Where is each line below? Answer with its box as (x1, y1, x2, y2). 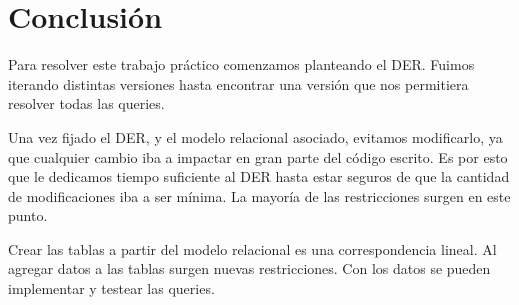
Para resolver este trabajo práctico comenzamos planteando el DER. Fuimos (8, 54, 475, 75)
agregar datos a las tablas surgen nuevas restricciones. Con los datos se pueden (8, 258, 491, 279)
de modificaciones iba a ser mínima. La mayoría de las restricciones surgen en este (8, 185, 511, 206)
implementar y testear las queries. (8, 278, 215, 299)
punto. (8, 205, 48, 226)
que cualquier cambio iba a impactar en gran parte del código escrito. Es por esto (8, 146, 508, 167)
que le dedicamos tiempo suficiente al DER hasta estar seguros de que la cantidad (8, 166, 510, 187)
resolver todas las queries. (8, 93, 165, 114)
